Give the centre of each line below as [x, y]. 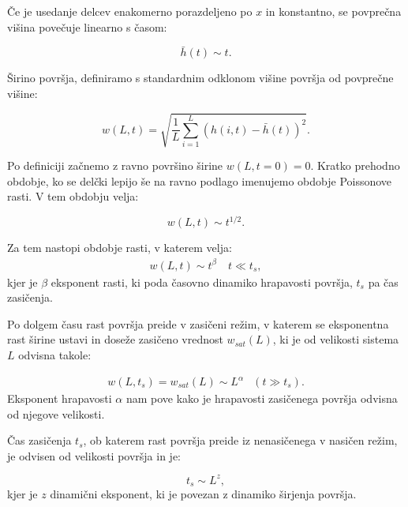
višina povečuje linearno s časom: [87, 26]
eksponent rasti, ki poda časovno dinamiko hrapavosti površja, [202, 282]
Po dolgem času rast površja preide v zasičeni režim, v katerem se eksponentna [198, 323]
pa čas [383, 282]
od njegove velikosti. [56, 413]
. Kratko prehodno [355, 165]
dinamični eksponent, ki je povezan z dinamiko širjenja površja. [203, 494]
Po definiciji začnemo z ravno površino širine [115, 165]
